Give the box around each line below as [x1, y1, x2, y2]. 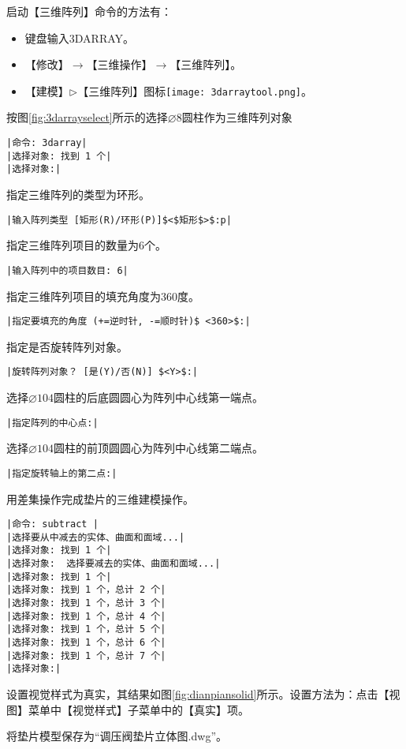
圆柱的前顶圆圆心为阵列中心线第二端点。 [53, 440, 263, 456]
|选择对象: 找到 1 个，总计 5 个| [6, 624, 166, 635]
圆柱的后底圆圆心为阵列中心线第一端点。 [53, 389, 263, 405]
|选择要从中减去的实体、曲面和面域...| [6, 531, 185, 543]
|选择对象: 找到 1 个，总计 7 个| [6, 650, 166, 661]
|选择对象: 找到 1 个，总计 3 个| [6, 597, 166, 609]
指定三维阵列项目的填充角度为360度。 [6, 287, 199, 304]
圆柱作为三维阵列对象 [181, 109, 292, 125]
